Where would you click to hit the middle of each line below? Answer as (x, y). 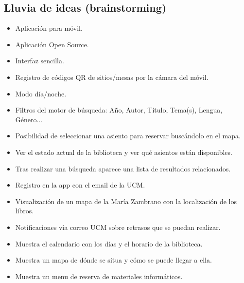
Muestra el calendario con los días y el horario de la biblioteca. (109, 243)
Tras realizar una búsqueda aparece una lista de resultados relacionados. (123, 168)
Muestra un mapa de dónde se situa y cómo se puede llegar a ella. (113, 260)
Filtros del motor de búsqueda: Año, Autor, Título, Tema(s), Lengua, (119, 110)
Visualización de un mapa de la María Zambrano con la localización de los (126, 201)
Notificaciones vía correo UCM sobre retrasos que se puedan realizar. (118, 227)
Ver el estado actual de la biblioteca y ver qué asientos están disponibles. (124, 152)
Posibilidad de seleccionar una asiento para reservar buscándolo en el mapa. (128, 136)
